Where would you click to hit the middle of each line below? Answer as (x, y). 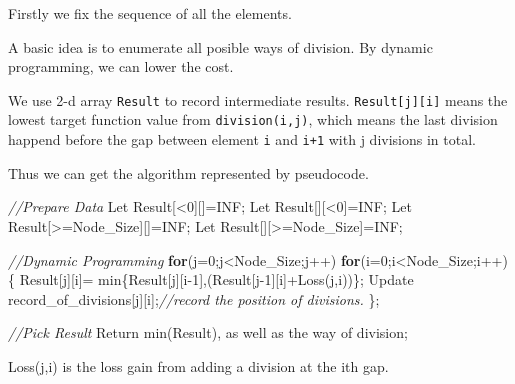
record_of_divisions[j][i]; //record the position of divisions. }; (194, 298)
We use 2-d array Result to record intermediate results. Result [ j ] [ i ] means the (258, 99)
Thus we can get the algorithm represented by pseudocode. (188, 172)
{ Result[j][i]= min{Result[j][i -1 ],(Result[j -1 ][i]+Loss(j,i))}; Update (211, 279)
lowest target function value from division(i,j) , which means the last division (253, 119)
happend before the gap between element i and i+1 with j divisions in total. (242, 139)
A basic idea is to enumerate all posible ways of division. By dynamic (220, 46)
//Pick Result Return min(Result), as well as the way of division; (208, 332)
